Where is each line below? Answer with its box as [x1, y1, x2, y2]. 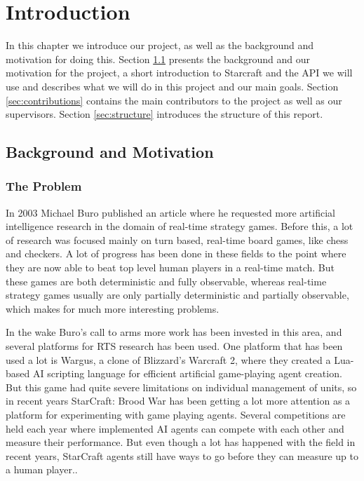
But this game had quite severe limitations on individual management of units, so [6, 379, 357, 394]
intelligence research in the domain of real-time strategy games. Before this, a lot [6, 219, 353, 233]
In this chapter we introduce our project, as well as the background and [6, 38, 314, 53]
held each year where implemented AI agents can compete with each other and [6, 421, 344, 435]
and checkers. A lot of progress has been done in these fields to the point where [6, 246, 346, 261]
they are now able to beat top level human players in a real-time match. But [6, 260, 335, 275]
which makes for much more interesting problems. [6, 301, 220, 316]
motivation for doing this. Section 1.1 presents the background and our [6, 51, 311, 66]
